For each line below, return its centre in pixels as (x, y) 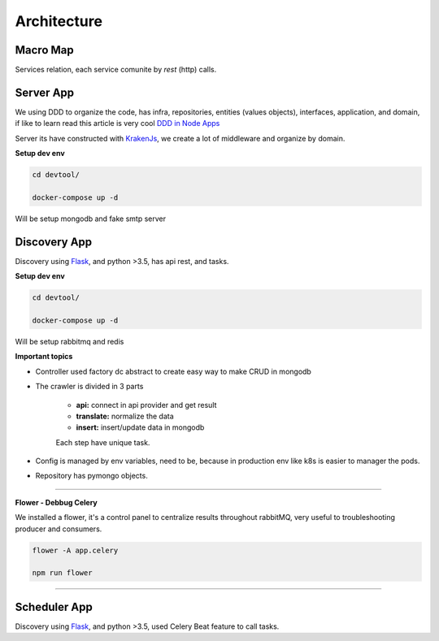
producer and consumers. (59, 529)
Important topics (44, 357)
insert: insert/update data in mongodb (140, 427)
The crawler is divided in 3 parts (89, 387)
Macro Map (44, 50)
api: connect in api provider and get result (146, 405)
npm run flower (62, 573)
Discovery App (54, 242)
